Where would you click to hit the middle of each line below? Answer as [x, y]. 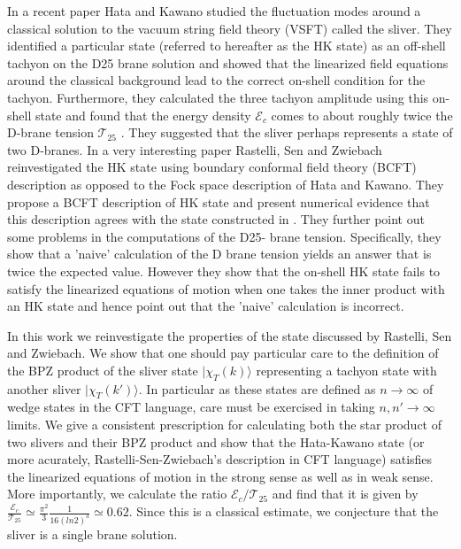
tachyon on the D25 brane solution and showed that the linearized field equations [228, 62]
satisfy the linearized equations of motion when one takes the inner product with [226, 288]
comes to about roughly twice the [362, 115]
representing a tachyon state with [346, 370]
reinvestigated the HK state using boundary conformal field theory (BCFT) [212, 167]
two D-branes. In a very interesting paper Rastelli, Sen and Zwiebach [195, 149]
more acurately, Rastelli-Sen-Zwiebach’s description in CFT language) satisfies [220, 459]
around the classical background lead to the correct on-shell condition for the [216, 80]
